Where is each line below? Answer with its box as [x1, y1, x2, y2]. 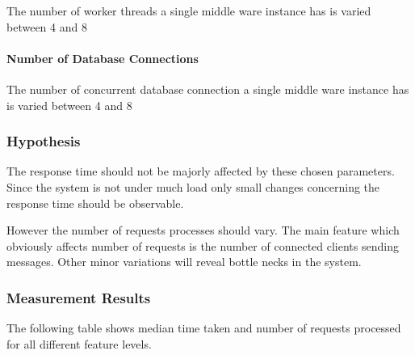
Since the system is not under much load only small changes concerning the [6, 178, 380, 195]
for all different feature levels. [6, 335, 152, 352]
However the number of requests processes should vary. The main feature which [6, 222, 400, 239]
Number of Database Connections [6, 49, 199, 66]
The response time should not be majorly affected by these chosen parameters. [6, 163, 395, 180]
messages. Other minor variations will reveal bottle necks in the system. [6, 253, 362, 270]
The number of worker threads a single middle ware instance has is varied [6, 2, 371, 19]
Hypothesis [6, 131, 81, 151]
